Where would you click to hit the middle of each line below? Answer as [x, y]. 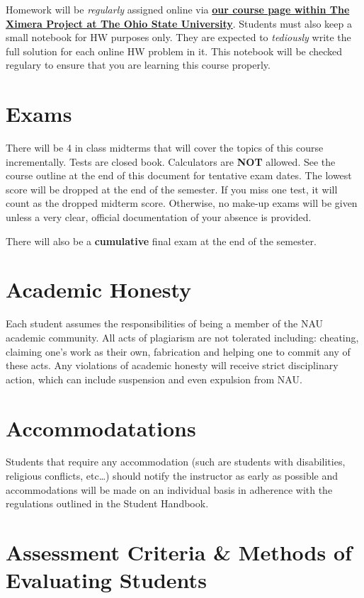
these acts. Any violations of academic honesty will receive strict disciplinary [172, 365]
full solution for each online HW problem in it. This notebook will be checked [174, 51]
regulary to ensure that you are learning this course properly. [138, 65]
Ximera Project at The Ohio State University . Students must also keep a [179, 23]
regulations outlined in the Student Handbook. [107, 503]
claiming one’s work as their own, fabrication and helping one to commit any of [178, 351]
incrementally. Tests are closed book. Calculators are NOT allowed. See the [171, 161]
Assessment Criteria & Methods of [179, 552]
